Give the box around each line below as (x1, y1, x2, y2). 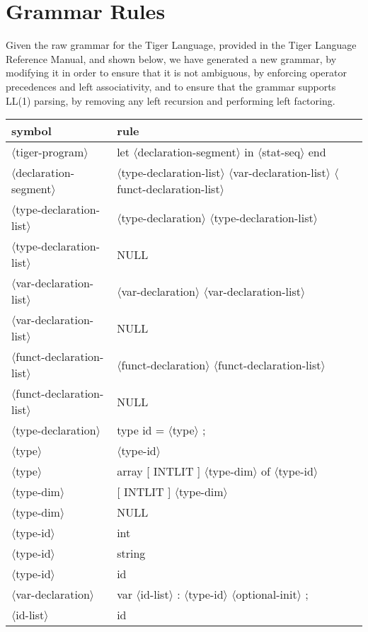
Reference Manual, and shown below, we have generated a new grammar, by (6, 51, 337, 66)
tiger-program (16, 144, 84, 161)
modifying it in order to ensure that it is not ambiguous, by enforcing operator (6, 65, 347, 80)
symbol (11, 122, 52, 139)
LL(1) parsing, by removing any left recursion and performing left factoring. (6, 93, 335, 108)
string (117, 545, 146, 562)
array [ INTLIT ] (117, 463, 201, 480)
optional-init (236, 586, 297, 603)
